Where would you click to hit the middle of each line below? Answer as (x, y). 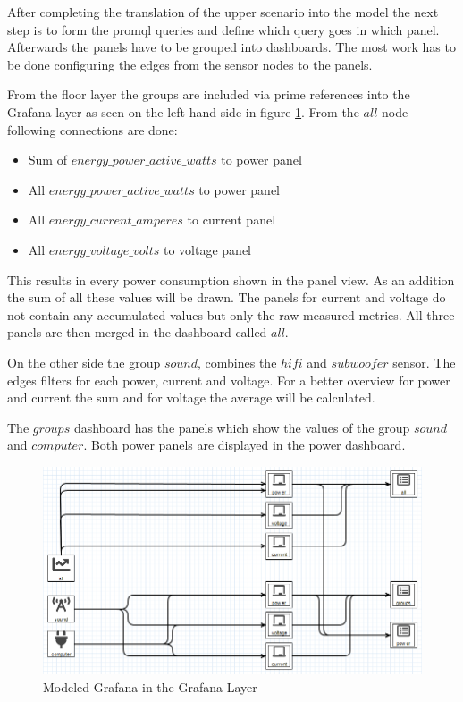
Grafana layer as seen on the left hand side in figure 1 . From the (183, 111)
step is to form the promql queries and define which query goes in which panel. (223, 29)
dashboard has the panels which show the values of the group (242, 427)
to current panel (231, 220)
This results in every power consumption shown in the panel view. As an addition (231, 279)
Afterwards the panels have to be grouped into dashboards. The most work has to (231, 47)
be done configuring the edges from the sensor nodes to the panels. (190, 64)
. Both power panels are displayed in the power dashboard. (244, 445)
